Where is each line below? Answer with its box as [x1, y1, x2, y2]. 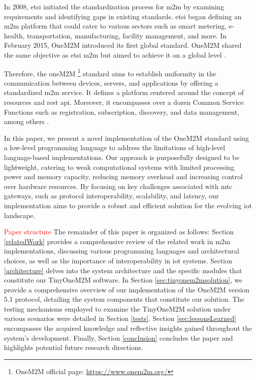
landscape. [4, 210, 35, 220]
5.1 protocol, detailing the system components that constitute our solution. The [4, 294, 245, 304]
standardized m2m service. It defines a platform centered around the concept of [4, 87, 244, 97]
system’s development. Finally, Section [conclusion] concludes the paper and [4, 332, 233, 343]
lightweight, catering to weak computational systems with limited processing [4, 161, 234, 172]
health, [4, 30, 25, 40]
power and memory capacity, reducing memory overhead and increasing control [4, 171, 243, 182]
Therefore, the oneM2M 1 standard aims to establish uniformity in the [4, 66, 217, 78]
